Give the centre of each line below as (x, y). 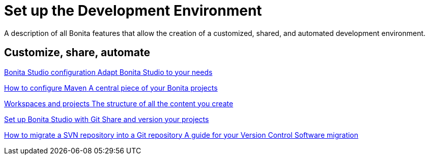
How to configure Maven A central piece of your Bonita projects (111, 88)
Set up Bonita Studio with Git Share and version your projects (107, 119)
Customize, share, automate (77, 53)
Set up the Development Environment (133, 11)
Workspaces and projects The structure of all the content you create (119, 103)
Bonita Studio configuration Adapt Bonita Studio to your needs (108, 72)
